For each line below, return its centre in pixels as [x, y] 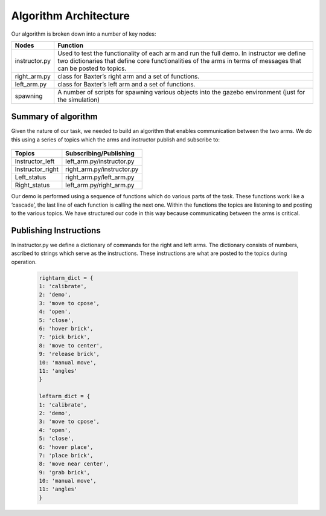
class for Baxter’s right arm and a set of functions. [129, 76]
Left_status [30, 177]
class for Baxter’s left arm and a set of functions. [126, 84]
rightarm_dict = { [66, 278]
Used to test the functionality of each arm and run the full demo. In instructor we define [182, 53]
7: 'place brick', [66, 455]
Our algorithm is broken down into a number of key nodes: [84, 34]
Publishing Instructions [56, 231]
